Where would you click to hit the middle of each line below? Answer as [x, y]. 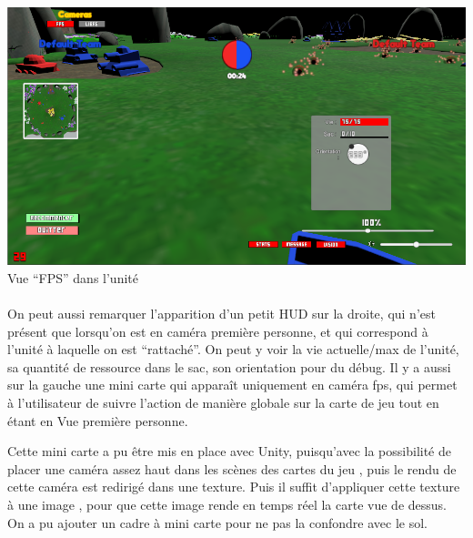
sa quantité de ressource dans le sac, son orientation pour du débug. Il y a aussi [229, 366]
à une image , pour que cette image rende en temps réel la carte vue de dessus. [227, 504]
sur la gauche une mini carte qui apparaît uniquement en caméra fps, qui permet [232, 385]
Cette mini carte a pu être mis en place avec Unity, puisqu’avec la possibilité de [229, 451]
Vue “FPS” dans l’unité [73, 277]
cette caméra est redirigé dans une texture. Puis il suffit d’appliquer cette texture [234, 487]
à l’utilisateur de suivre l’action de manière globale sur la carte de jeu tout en [223, 402]
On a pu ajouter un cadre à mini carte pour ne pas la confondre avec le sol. [217, 522]
